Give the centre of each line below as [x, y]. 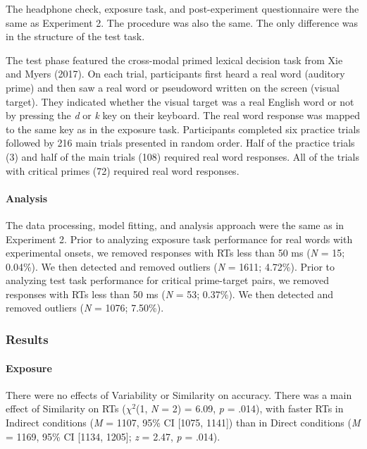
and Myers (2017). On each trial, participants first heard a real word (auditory [175, 74]
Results [27, 339]
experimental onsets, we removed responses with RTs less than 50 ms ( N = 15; [175, 253]
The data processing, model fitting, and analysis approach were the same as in [175, 224]
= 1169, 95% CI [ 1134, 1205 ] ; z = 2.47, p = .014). [113, 436]
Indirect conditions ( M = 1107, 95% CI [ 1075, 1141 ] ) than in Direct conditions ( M [183, 422]
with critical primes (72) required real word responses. [123, 170]
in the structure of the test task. [75, 36]
